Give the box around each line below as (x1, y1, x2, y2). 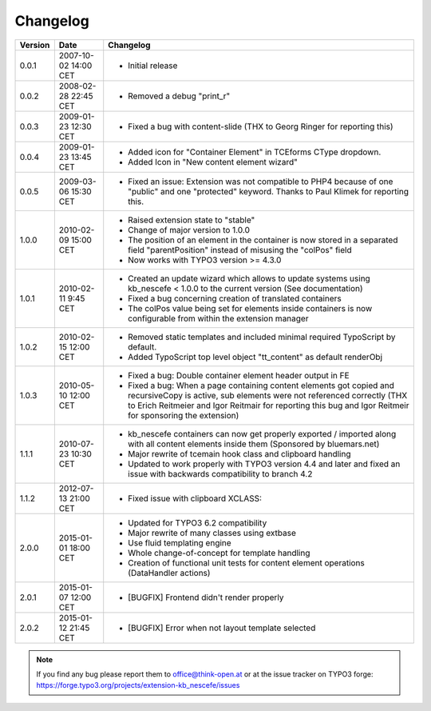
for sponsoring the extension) (128, 409, 239, 421)
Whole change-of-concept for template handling (128, 547, 310, 558)
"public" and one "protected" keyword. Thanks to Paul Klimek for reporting (128, 186, 409, 197)
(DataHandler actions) (128, 567, 211, 578)
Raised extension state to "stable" (128, 214, 255, 226)
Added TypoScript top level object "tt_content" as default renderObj (128, 351, 383, 362)
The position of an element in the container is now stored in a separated (128, 234, 398, 246)
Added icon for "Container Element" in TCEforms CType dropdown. (128, 146, 382, 158)
